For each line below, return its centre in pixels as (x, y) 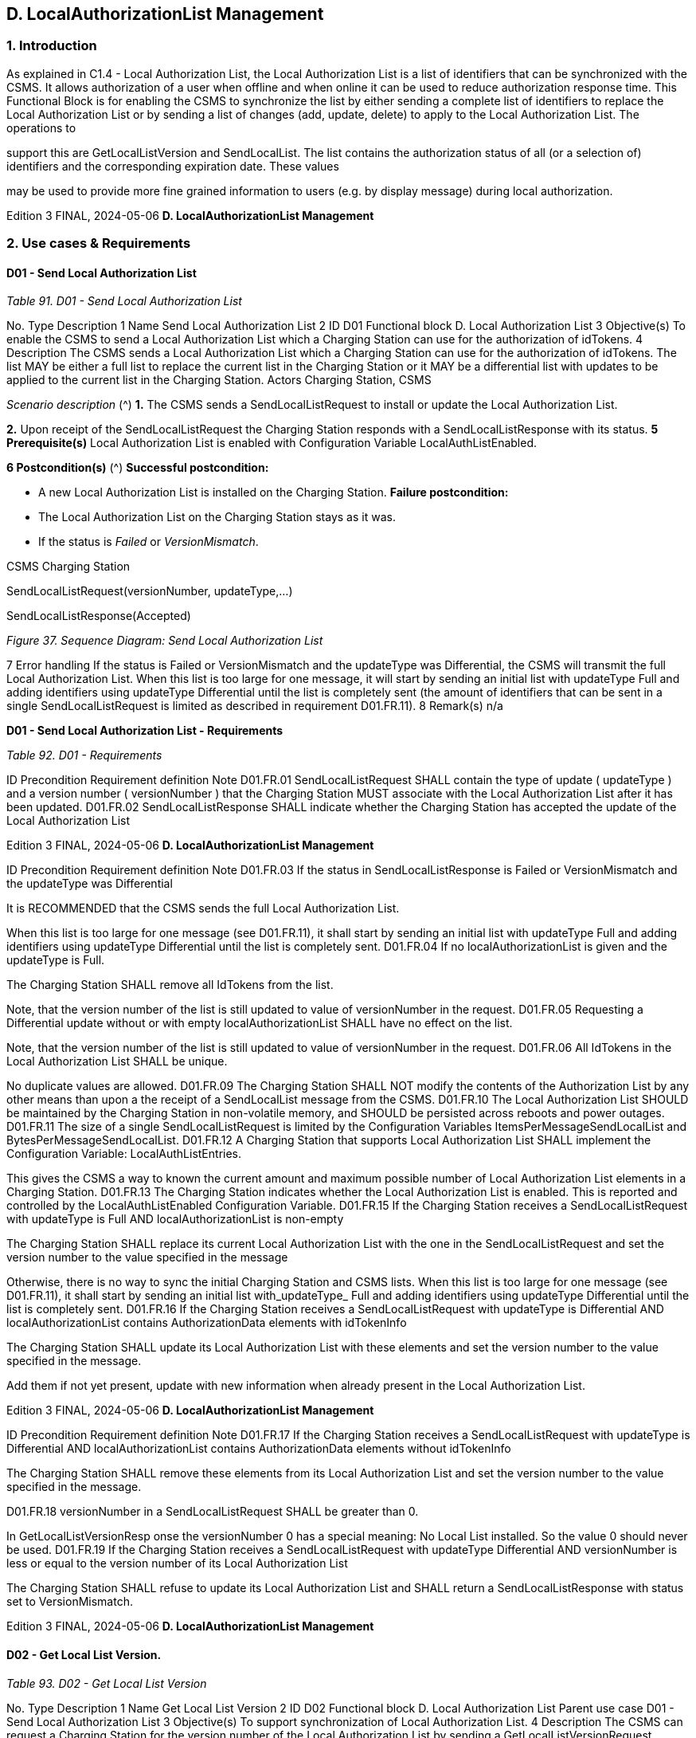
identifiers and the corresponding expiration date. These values (173, 166)
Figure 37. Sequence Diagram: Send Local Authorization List (165, 641)
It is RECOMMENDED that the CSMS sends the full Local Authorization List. (203, 908)
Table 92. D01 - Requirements (84, 755)
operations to (41, 128)
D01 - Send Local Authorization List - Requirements (145, 731)
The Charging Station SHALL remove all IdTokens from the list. (170, 985)
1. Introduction (52, 46)
